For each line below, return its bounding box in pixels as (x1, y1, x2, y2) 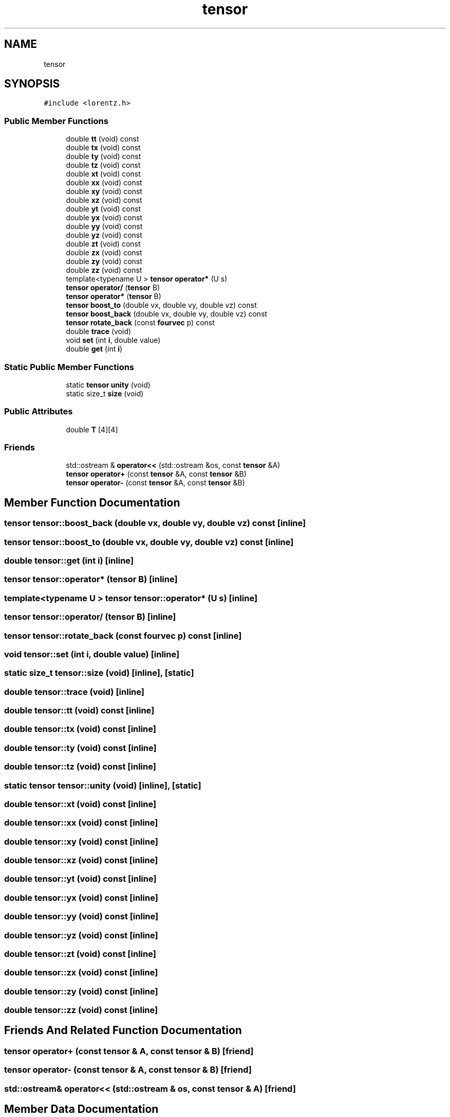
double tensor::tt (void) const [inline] (4, 705, 155, 716)
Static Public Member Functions (4, 361, 135, 372)
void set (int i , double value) (66, 336, 161, 345)
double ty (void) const (66, 152, 141, 161)
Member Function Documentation (4, 496, 180, 509)
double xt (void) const (66, 169, 141, 179)
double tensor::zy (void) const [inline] (4, 986, 158, 997)
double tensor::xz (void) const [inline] (4, 855, 158, 866)
